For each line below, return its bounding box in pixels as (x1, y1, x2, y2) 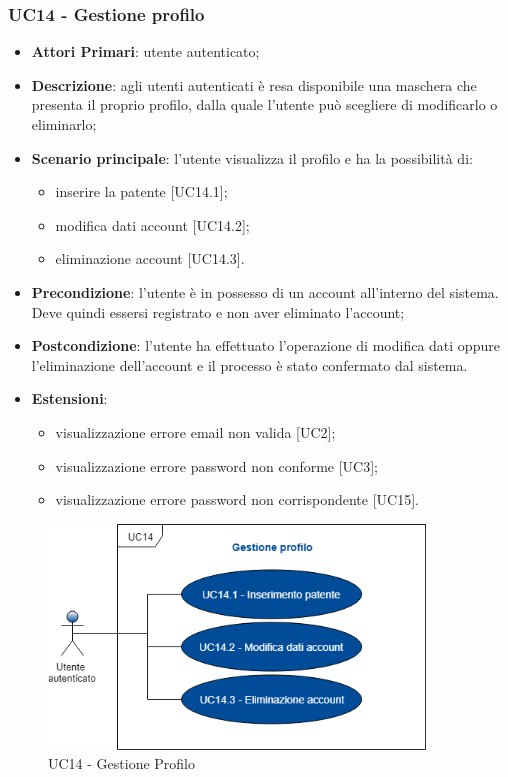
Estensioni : (31, 388, 108, 409)
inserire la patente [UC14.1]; (55, 181, 228, 202)
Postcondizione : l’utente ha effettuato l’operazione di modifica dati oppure (31, 335, 500, 356)
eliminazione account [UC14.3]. (55, 248, 245, 269)
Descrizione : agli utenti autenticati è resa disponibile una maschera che (31, 74, 477, 95)
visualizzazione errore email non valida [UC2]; (55, 421, 336, 442)
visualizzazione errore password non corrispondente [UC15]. (55, 489, 419, 510)
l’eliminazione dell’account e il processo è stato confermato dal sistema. (31, 354, 468, 375)
